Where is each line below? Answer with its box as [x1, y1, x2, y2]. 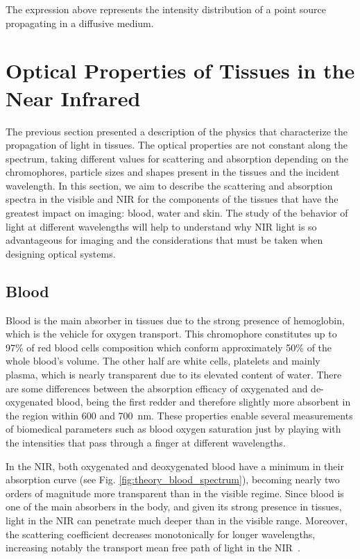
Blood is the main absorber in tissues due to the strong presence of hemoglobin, [6, 312, 345, 327]
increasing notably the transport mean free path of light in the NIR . [6, 540, 300, 555]
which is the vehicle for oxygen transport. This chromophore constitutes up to [6, 326, 337, 341]
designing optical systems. [6, 246, 116, 260]
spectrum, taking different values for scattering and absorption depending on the [6, 151, 349, 165]
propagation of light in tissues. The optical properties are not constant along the [6, 137, 348, 152]
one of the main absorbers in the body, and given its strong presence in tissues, [6, 499, 342, 514]
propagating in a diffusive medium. [6, 15, 154, 30]
